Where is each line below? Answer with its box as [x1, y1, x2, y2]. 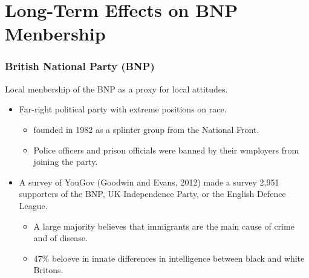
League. [19, 199, 48, 212]
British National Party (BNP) [5, 59, 155, 74]
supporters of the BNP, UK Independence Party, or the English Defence [19, 187, 286, 200]
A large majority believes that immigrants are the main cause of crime [33, 219, 294, 232]
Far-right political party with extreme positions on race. [19, 103, 227, 115]
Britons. [33, 263, 63, 276]
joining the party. [33, 155, 98, 168]
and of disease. [33, 231, 88, 244]
